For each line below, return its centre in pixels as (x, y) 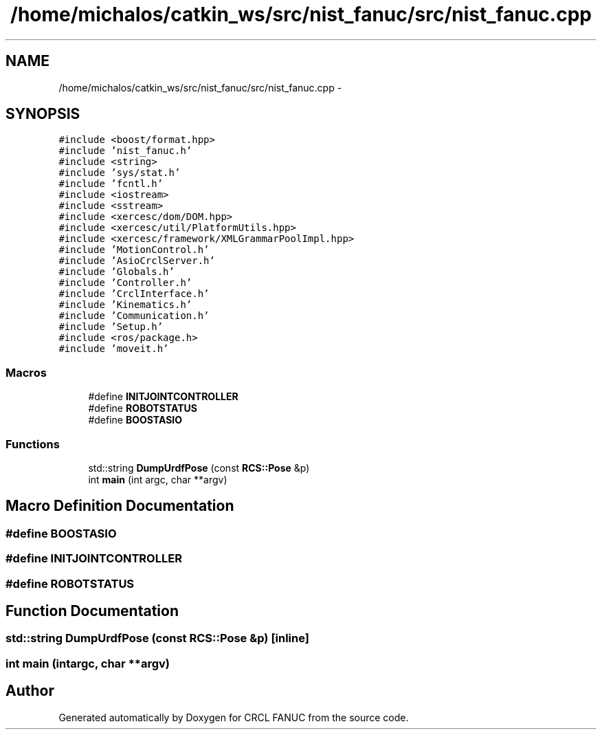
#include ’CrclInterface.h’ (134, 294)
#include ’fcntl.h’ (111, 184)
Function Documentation (92, 611)
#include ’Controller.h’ (125, 283)
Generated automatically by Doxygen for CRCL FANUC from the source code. (234, 717)
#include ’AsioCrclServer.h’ (137, 261)
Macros (26, 372)
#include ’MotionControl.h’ (134, 250)
